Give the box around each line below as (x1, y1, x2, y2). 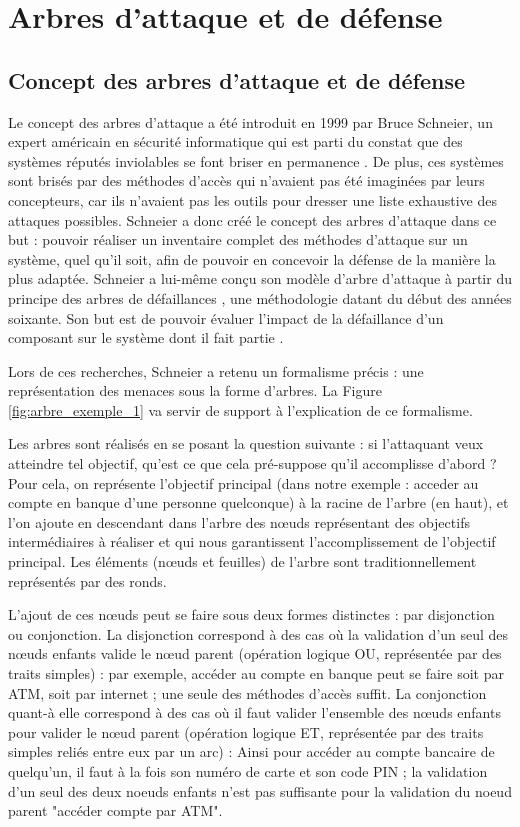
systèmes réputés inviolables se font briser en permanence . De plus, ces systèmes (8, 150, 504, 171)
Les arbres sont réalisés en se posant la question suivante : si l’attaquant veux (8, 433, 484, 454)
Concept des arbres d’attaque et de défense (8, 64, 465, 95)
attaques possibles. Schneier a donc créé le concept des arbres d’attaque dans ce (8, 209, 497, 230)
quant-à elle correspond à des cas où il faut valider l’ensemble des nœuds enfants (8, 702, 501, 723)
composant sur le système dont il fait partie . (8, 327, 284, 348)
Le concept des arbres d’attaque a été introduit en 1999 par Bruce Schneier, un (8, 111, 493, 132)
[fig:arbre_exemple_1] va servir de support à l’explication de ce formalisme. (8, 399, 473, 420)
